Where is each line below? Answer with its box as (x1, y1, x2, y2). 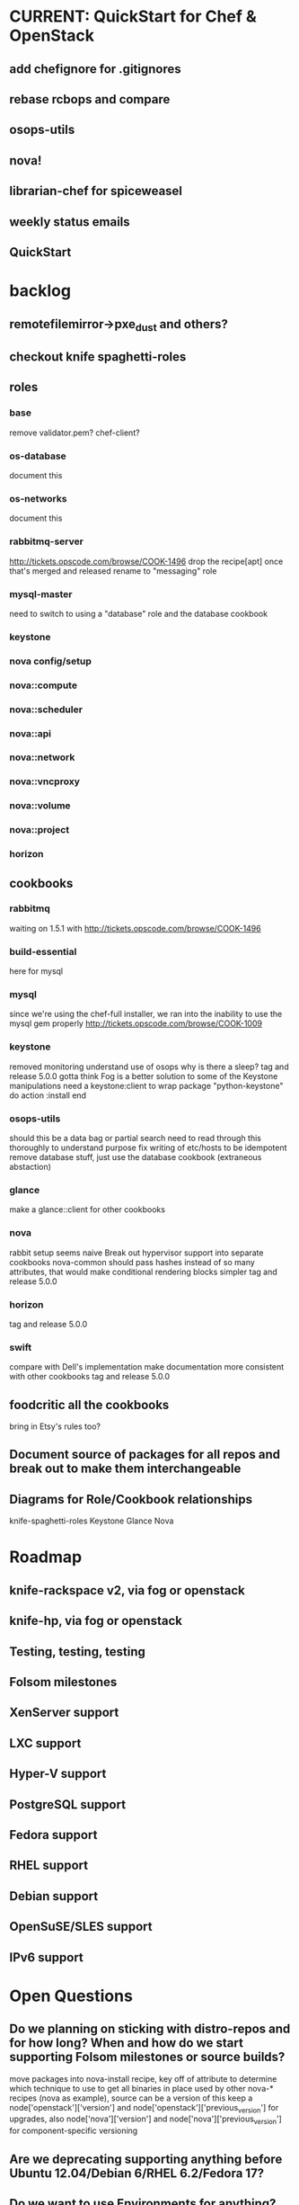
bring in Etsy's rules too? (9, 1421, 101, 1432)
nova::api (9, 727, 52, 739)
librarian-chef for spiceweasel (9, 183, 182, 199)
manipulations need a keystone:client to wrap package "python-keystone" (9, 1080, 284, 1091)
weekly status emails (9, 214, 130, 229)
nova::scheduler (9, 703, 84, 716)
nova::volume (9, 799, 71, 812)
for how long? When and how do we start (9, 2035, 244, 2051)
